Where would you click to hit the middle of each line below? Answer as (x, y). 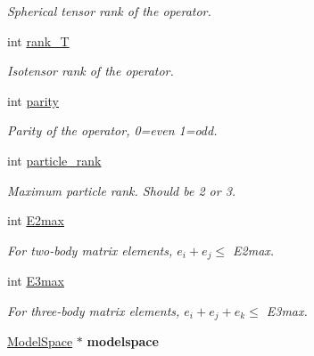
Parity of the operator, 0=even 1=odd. (112, 130)
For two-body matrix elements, (90, 250)
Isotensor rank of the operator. (91, 71)
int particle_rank (54, 160)
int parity (33, 100)
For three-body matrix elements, (94, 310)
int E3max (36, 281)
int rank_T (38, 40)
